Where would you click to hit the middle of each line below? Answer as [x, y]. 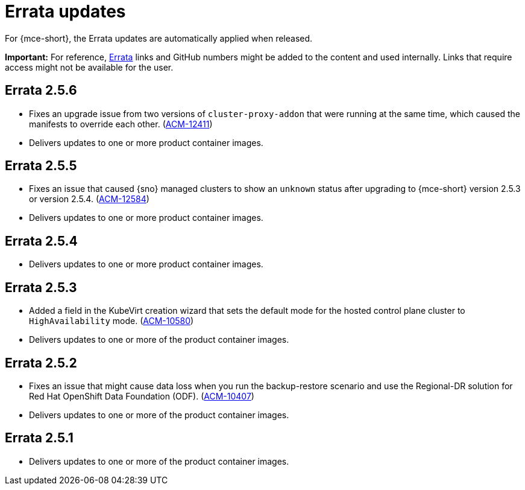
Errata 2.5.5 [41, 166]
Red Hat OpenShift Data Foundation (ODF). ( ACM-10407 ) [142, 396]
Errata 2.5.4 [41, 241]
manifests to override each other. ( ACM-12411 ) [121, 124]
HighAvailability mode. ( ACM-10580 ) [112, 321]
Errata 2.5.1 [39, 438]
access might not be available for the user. [89, 67]
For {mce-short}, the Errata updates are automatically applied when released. [159, 38]
